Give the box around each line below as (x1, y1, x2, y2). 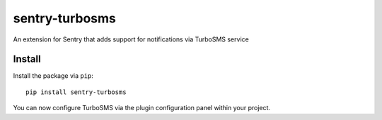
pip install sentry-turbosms (25, 88, 127, 96)
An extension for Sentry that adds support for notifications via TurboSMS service (13, 35, 249, 44)
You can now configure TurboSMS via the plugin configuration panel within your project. (13, 104, 271, 112)
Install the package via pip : (13, 72, 93, 80)
